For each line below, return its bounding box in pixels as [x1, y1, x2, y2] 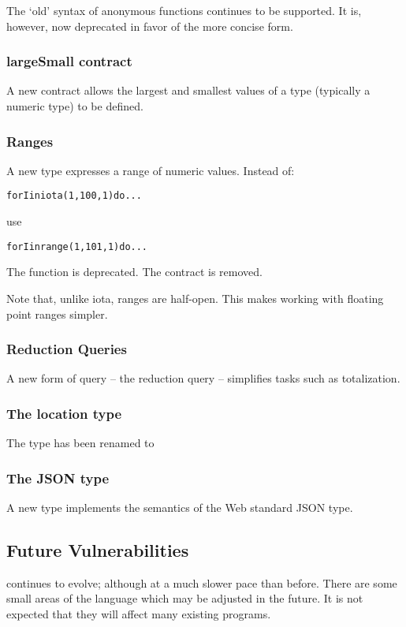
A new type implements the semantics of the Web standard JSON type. [6, 498, 353, 515]
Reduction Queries [6, 339, 127, 359]
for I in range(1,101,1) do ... [6, 241, 148, 252]
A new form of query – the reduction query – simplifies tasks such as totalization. [6, 370, 400, 386]
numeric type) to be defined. [6, 98, 143, 114]
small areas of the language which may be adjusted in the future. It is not [6, 590, 363, 606]
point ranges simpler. [6, 305, 108, 322]
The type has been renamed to [6, 435, 155, 451]
